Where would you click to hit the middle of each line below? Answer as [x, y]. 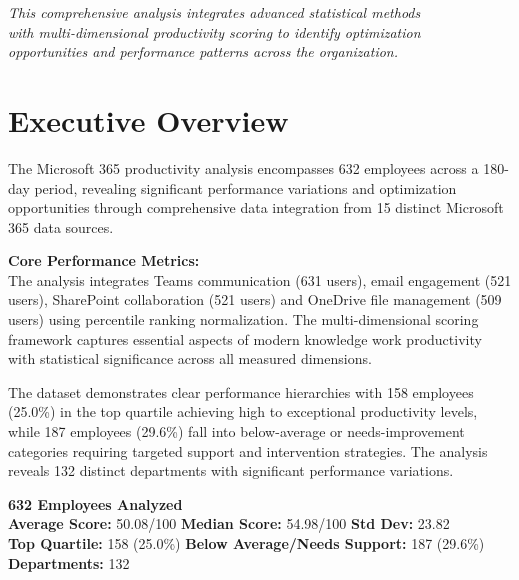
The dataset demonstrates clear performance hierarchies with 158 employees [241, 391]
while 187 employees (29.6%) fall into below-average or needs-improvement [236, 431]
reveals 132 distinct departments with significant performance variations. [231, 470]
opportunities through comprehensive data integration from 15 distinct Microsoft [256, 207]
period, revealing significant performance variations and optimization [245, 187]
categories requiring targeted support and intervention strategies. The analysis [248, 450]
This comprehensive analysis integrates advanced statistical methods [214, 12]
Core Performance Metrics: [104, 260]
